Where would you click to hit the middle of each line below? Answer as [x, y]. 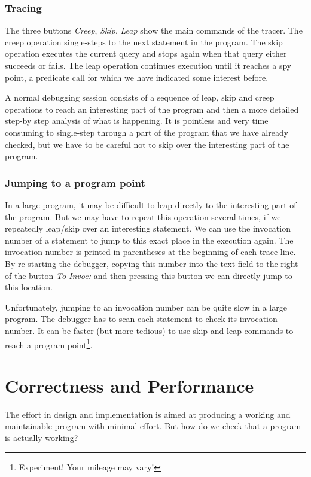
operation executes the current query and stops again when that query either [146, 54]
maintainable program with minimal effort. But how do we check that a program [153, 426]
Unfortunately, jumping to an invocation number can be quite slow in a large [146, 307]
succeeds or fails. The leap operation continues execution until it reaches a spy [148, 65]
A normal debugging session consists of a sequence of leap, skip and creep [140, 97]
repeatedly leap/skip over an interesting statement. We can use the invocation [148, 228]
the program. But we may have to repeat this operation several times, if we [143, 216]
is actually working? [42, 438]
